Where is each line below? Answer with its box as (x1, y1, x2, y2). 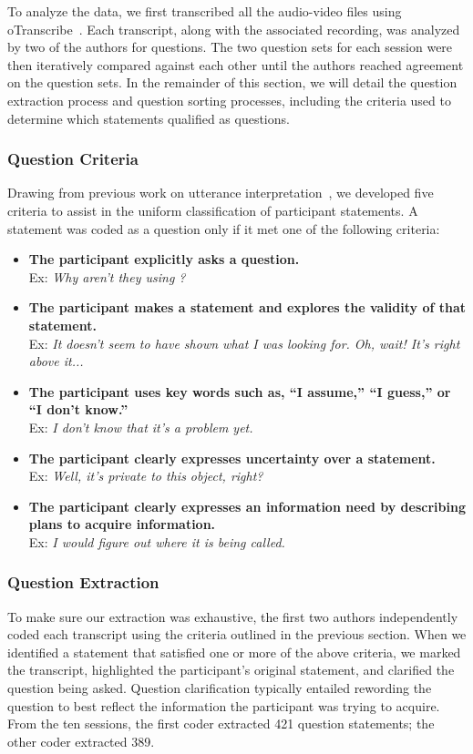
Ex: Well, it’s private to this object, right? (28, 466, 263, 485)
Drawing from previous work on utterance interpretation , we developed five (7, 183, 434, 202)
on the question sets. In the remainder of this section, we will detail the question (7, 73, 458, 92)
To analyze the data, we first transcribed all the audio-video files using (7, 2, 402, 20)
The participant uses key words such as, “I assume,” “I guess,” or (28, 382, 451, 401)
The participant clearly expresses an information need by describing (28, 496, 466, 515)
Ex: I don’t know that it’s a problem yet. (28, 417, 253, 436)
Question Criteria (7, 148, 139, 170)
